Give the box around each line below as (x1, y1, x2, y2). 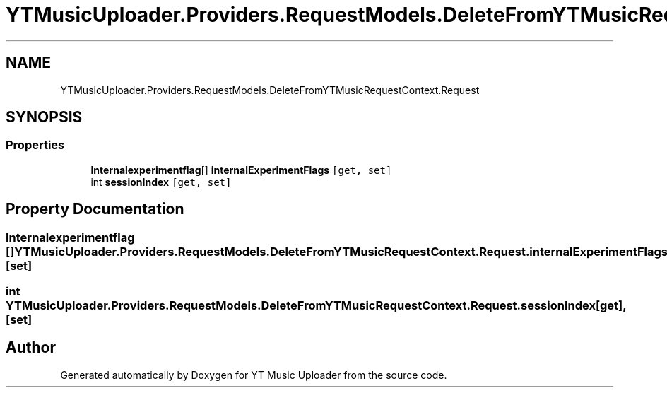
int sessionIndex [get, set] (90, 175, 232, 188)
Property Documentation (6, 200, 184, 218)
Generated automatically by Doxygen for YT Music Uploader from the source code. (60, 368, 447, 381)
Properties (6, 138, 65, 153)
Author (6, 339, 56, 357)
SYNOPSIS (6, 108, 83, 127)
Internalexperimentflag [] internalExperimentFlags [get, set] (90, 163, 392, 176)
